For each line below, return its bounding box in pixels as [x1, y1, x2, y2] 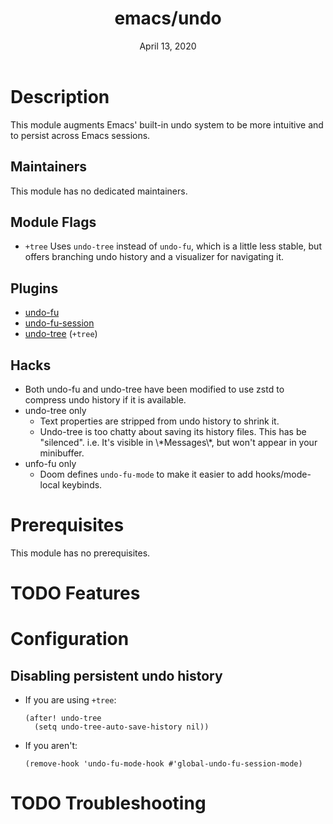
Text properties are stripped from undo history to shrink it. [39, 415, 280, 427]
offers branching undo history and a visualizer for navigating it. [24, 251, 285, 263]
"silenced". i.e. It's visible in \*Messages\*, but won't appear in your [39, 436, 318, 448]
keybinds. [61, 478, 103, 491]
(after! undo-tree [24, 713, 102, 724]
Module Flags [10, 213, 97, 231]
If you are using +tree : [24, 694, 117, 706]
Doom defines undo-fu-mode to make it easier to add [39, 468, 253, 480]
